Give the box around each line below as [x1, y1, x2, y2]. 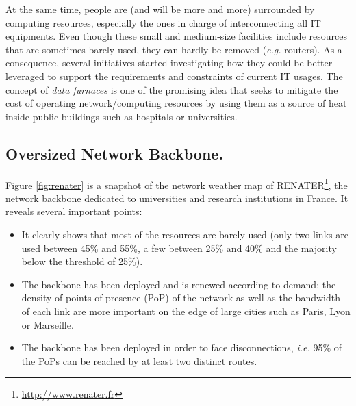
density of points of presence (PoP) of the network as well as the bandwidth [21, 290, 340, 305]
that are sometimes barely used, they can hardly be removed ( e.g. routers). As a [5, 42, 342, 56]
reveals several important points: [5, 204, 142, 218]
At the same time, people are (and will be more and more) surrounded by [5, 2, 315, 16]
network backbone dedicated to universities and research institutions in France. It [5, 190, 348, 205]
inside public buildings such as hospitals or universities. [5, 109, 238, 123]
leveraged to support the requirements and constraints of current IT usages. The [5, 68, 343, 83]
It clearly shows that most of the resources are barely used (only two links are [21, 227, 348, 241]
